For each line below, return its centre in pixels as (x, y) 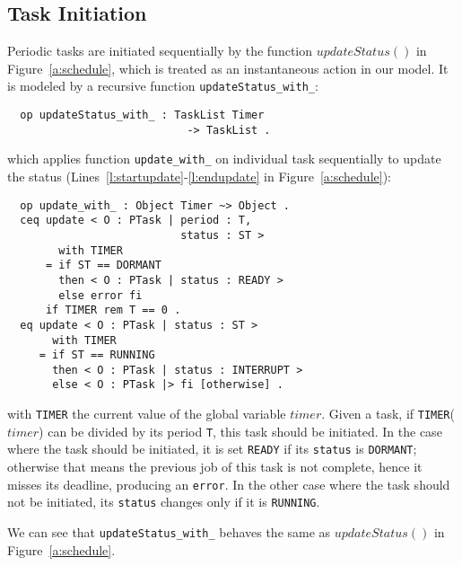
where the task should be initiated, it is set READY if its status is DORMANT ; (212, 449)
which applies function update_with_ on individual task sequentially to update (224, 159)
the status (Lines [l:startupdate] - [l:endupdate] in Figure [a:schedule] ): (199, 177)
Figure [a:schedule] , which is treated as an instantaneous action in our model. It (228, 68)
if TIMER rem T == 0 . (113, 310)
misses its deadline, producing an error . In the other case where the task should (229, 484)
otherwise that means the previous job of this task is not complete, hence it (215, 467)
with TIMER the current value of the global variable (147, 414)
